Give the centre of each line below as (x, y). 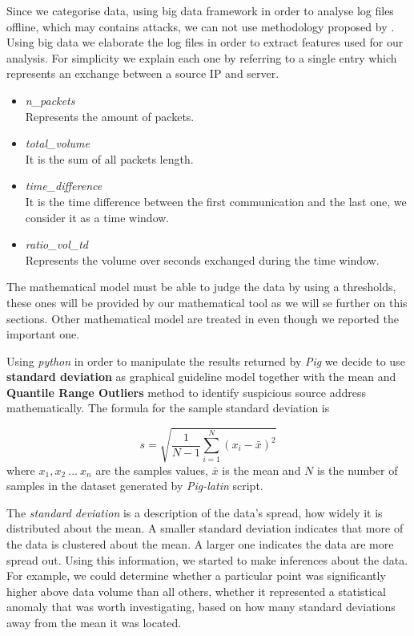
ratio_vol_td (57, 244)
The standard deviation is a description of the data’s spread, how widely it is (195, 512)
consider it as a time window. (97, 217)
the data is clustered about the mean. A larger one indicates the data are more (200, 543)
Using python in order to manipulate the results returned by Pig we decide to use (206, 361)
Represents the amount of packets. (110, 116)
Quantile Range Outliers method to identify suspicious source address (186, 392)
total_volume (57, 143)
